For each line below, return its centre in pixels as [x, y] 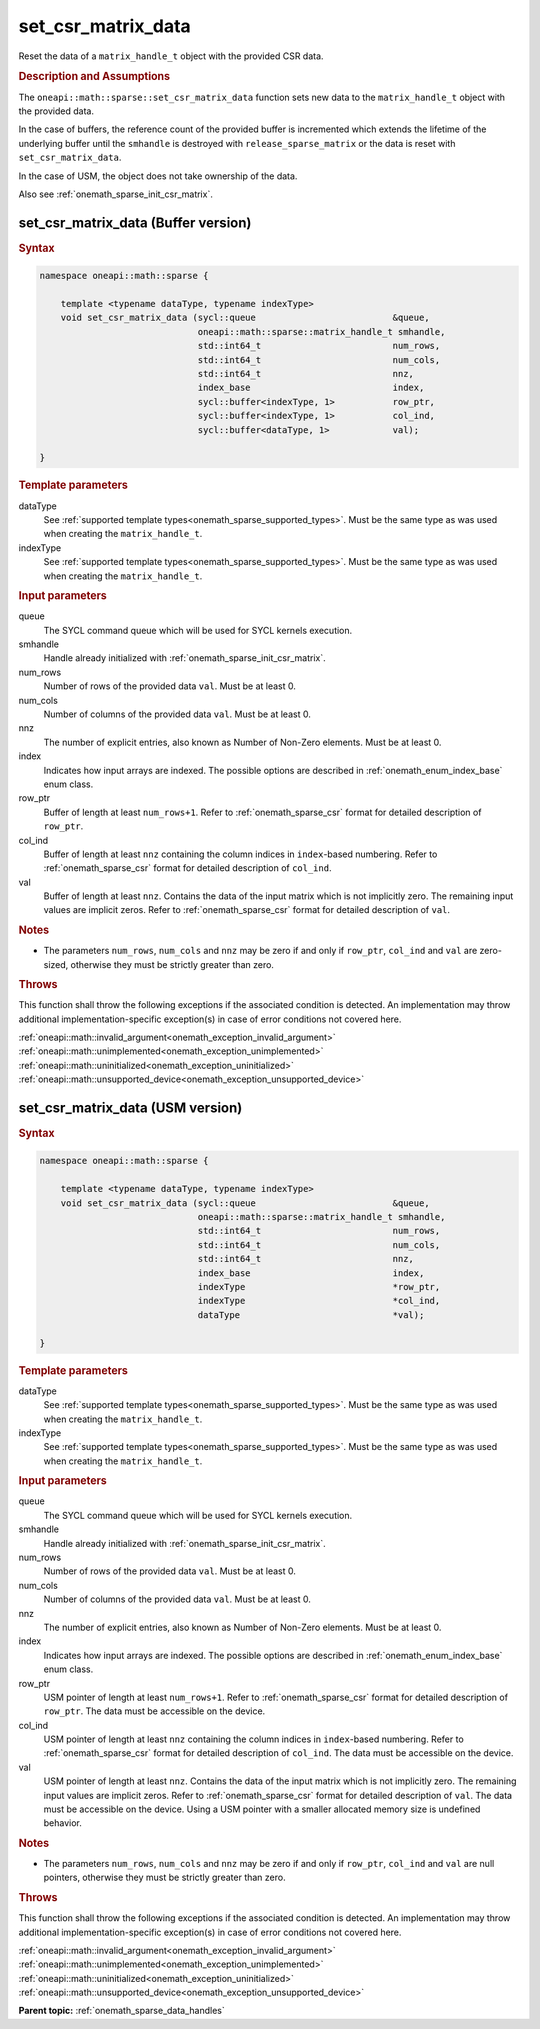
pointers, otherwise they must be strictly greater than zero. [164, 1877]
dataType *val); [311, 1314]
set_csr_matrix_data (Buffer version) [135, 222]
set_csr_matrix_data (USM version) [130, 1107]
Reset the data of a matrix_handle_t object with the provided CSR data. [171, 56]
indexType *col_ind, [319, 1301]
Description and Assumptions [94, 77]
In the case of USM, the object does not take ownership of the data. [158, 176]
